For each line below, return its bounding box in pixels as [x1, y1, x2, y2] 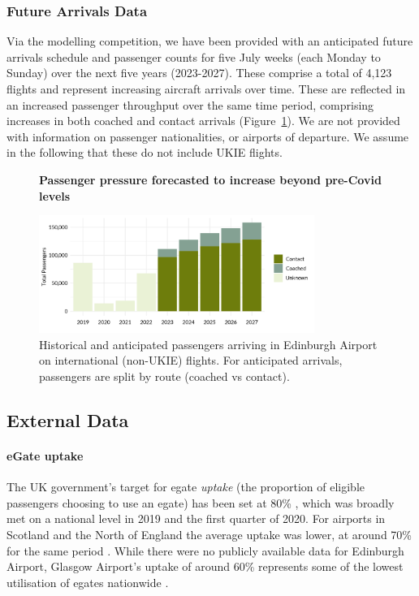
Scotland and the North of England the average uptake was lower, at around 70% [6, 525, 412, 542]
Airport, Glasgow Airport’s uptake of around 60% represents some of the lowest [6, 558, 404, 575]
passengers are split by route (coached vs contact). [39, 368, 290, 385]
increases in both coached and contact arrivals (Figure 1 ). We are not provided [6, 112, 400, 129]
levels [39, 187, 71, 204]
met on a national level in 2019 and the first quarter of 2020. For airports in [6, 510, 386, 527]
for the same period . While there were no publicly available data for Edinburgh [6, 542, 404, 559]
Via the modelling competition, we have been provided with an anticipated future [6, 32, 413, 50]
